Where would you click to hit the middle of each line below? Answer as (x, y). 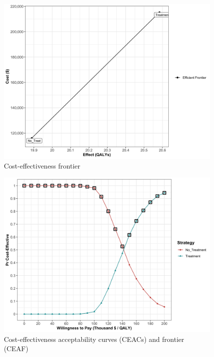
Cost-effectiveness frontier (42, 165)
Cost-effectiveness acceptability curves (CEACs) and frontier (94, 339)
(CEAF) (16, 348)
